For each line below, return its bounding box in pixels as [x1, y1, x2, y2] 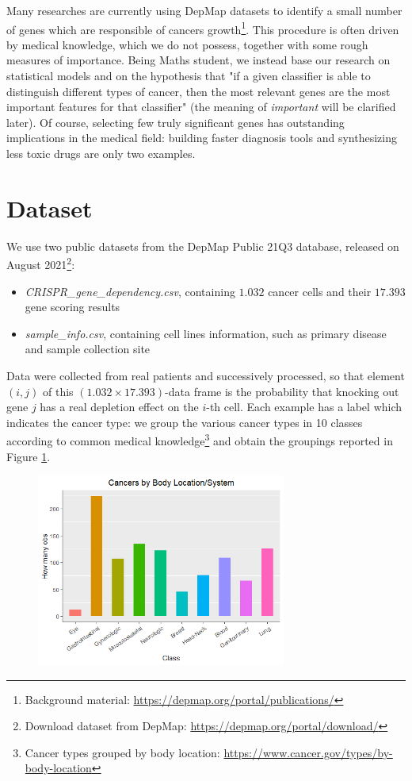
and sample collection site [25, 340, 151, 357]
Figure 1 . [6, 448, 51, 464]
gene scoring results [25, 298, 120, 315]
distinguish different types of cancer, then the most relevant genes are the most [6, 83, 391, 99]
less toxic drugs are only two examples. [6, 145, 196, 161]
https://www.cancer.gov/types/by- [223, 744, 393, 760]
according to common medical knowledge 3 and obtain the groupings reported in [6, 430, 393, 448]
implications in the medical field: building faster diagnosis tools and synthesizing [6, 129, 397, 146]
